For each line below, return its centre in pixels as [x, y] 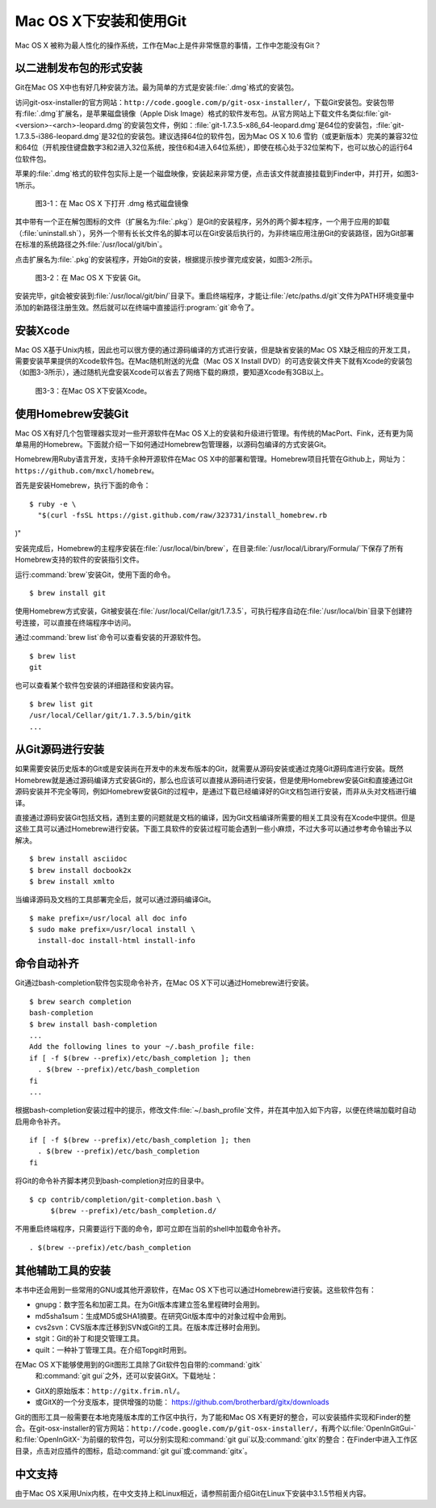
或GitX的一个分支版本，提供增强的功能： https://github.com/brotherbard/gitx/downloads [182, 1402]
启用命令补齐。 [40, 1121]
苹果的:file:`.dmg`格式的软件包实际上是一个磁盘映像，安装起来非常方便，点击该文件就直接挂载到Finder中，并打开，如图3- [217, 174]
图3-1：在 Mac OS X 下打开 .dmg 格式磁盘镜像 [112, 203]
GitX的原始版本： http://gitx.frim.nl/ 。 [110, 1391]
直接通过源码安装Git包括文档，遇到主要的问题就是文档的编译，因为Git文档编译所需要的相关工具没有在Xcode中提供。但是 [215, 817]
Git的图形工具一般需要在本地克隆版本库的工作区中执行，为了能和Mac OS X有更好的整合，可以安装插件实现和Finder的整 [213, 1417]
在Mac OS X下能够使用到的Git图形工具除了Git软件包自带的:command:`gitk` [138, 1365]
